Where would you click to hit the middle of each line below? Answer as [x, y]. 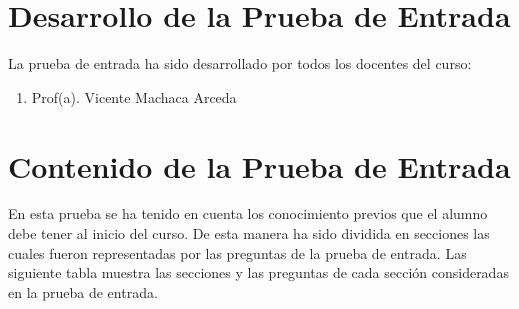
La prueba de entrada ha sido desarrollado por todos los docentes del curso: [240, 63]
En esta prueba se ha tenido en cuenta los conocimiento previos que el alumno [248, 213]
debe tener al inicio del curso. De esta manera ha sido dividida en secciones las [249, 233]
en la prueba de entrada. [83, 291]
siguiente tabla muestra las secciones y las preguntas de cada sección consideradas [258, 272]
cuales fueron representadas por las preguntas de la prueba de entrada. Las [237, 252]
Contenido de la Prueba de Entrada [259, 165]
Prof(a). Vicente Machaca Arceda [134, 96]
